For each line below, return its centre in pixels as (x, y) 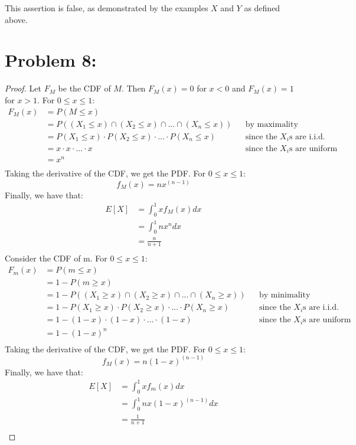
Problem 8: (51, 60)
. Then (133, 88)
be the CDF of (84, 88)
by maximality (272, 124)
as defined (262, 8)
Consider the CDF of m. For (56, 258)
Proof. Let (23, 88)
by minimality (285, 295)
